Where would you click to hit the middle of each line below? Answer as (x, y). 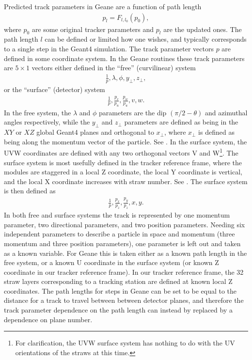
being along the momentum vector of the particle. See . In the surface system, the (126, 141)
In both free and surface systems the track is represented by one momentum (117, 215)
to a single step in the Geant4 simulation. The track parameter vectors (109, 49)
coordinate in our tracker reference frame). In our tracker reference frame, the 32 (124, 272)
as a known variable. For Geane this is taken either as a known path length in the (126, 253)
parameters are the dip (133, 112)
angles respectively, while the (47, 122)
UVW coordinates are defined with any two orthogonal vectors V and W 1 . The (121, 152)
